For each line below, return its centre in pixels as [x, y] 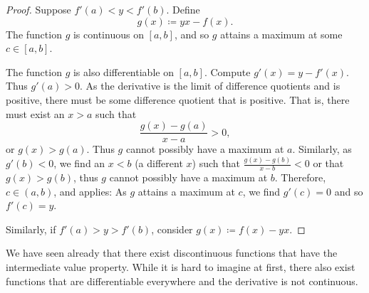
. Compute [227, 71]
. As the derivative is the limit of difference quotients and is [210, 86]
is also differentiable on [123, 71]
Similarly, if [31, 229]
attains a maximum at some [281, 34]
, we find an [79, 163]
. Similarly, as [322, 149]
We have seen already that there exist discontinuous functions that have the [172, 253]
